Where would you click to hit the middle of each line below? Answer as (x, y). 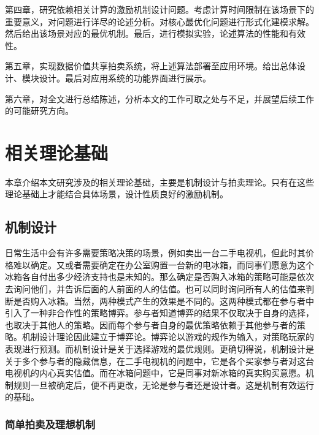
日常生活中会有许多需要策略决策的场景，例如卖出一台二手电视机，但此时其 (155, 253)
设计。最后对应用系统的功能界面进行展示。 (125, 78)
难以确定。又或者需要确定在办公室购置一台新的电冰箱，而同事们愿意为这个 (163, 264)
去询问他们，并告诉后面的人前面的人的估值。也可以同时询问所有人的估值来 (155, 289)
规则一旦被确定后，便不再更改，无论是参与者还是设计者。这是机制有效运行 (163, 384)
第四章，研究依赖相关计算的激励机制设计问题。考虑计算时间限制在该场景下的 (159, 9)
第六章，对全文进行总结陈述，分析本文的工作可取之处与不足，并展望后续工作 (159, 98)
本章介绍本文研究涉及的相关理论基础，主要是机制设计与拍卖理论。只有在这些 (159, 182)
